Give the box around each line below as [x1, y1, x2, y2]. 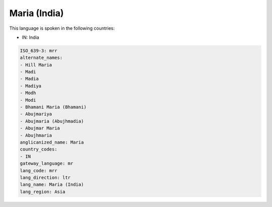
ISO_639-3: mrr [20, 48, 57, 53]
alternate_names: [20, 55, 63, 60]
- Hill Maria [20, 62, 52, 67]
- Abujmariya [20, 111, 52, 117]
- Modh [20, 90, 36, 96]
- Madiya [20, 83, 42, 89]
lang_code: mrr [20, 168, 57, 173]
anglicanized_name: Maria [20, 140, 84, 145]
